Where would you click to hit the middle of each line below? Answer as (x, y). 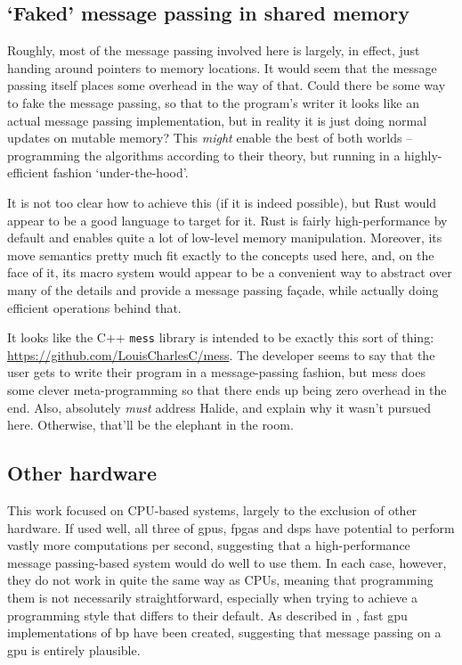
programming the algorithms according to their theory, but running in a (204, 155)
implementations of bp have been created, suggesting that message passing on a (224, 632)
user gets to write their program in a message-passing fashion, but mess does (216, 372)
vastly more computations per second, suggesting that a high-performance (209, 545)
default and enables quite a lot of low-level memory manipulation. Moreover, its (225, 238)
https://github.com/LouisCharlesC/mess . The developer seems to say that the (221, 354)
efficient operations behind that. (94, 307)
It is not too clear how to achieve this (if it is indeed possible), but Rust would (222, 202)
